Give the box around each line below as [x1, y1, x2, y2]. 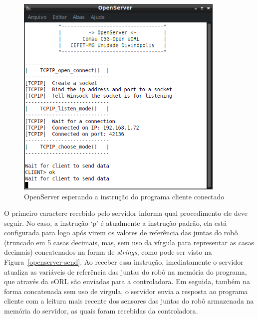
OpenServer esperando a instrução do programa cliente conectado [24, 191, 225, 201]
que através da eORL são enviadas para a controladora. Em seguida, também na [4, 276, 250, 287]
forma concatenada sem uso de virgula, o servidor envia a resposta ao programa [4, 286, 248, 296]
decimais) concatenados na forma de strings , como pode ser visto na [4, 247, 212, 257]
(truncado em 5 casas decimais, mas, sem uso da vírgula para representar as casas [4, 237, 255, 247]
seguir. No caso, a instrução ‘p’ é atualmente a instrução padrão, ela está [4, 217, 227, 228]
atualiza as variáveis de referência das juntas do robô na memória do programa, [4, 266, 247, 277]
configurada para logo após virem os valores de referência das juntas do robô [4, 227, 238, 238]
